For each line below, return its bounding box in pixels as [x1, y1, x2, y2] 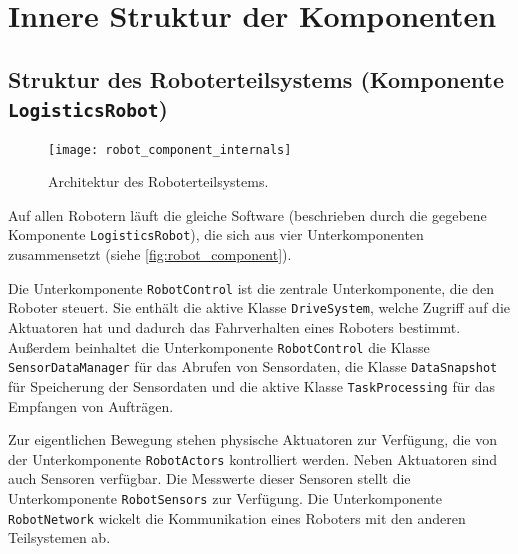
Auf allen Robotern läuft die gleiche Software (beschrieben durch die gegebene [8, 204, 487, 225]
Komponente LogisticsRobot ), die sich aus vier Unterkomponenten [8, 224, 424, 245]
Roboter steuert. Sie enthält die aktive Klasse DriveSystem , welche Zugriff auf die [8, 297, 510, 318]
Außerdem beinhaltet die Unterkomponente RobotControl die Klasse [8, 336, 430, 357]
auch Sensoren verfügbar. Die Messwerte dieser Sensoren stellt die [8, 468, 411, 489]
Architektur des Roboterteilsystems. [48, 171, 269, 192]
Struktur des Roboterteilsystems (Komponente [8, 63, 505, 94]
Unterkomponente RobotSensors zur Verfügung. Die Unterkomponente [8, 487, 442, 508]
